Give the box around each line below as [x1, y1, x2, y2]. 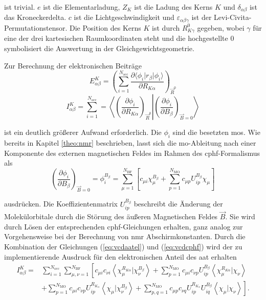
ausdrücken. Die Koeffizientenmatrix [4, 198, 118, 209]
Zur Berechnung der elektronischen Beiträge [4, 60, 142, 71]
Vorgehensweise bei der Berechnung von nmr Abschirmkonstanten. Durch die [4, 231, 246, 242]
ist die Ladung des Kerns [134, 2, 213, 12]
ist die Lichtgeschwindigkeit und [74, 12, 174, 22]
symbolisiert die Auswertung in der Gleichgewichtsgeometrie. [4, 42, 194, 53]
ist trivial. [4, 2, 35, 12]
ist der [191, 12, 212, 22]
